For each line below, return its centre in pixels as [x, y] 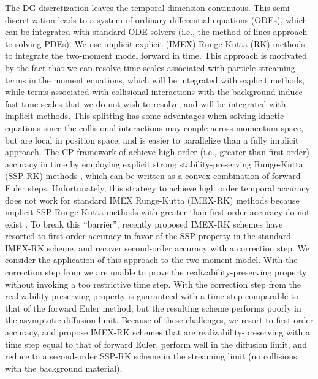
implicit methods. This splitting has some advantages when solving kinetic [145, 116]
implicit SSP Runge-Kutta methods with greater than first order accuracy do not [157, 212]
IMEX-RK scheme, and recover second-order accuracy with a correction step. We [157, 247]
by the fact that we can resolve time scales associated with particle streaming [150, 67]
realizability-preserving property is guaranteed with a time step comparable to [152, 296]
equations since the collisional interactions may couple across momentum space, [154, 127]
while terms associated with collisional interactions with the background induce [154, 92]
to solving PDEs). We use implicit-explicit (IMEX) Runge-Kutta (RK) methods [155, 43]
